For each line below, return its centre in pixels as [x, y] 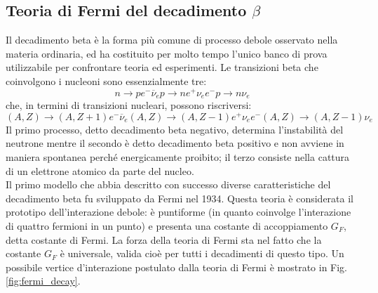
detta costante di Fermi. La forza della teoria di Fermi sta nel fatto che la [164, 239]
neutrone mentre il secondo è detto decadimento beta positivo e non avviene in [175, 143]
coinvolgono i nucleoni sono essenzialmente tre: [106, 80]
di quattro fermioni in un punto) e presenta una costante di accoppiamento [167, 225]
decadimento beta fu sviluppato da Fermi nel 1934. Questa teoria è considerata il [180, 198]
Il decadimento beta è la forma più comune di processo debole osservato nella [172, 40]
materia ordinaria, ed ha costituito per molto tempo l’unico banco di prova [167, 53]
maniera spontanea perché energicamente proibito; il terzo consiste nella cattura [178, 156]
